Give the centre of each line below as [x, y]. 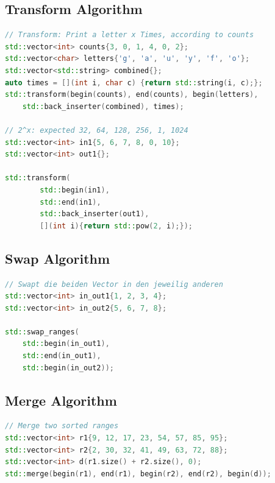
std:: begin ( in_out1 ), [66, 344]
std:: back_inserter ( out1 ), [95, 214]
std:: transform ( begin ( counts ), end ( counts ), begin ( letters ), [132, 95]
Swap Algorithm [58, 258]
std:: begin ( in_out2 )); [68, 368]
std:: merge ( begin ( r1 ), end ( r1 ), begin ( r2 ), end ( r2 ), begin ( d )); [138, 474]
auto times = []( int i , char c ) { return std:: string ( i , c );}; [134, 83]
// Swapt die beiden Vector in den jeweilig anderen [114, 284]
